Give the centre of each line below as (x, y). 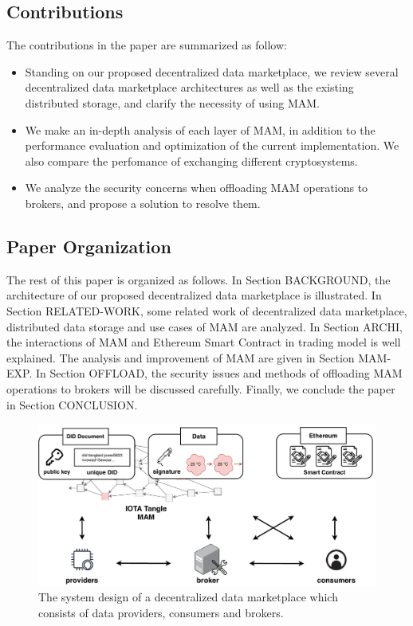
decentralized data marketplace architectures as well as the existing (189, 87)
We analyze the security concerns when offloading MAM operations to (197, 188)
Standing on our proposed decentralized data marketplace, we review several (212, 71)
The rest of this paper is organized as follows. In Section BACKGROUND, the (199, 279)
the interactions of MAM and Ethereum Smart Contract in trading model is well (204, 342)
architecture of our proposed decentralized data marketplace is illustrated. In (194, 295)
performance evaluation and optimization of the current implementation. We (212, 145)
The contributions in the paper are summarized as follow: (147, 45)
